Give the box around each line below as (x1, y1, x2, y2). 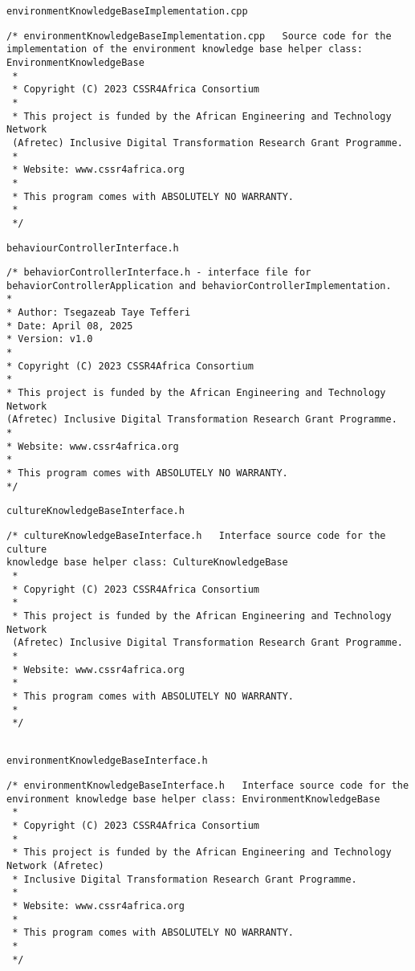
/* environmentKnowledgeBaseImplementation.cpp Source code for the (6, 30, 392, 42)
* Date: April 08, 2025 (6, 320, 133, 332)
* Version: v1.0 (6, 333, 93, 345)
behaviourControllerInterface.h (6, 242, 179, 254)
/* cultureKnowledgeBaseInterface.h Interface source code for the (6, 529, 386, 541)
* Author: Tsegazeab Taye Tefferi (6, 307, 191, 319)
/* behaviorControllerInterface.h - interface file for (6, 267, 311, 279)
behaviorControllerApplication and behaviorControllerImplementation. (6, 279, 392, 292)
